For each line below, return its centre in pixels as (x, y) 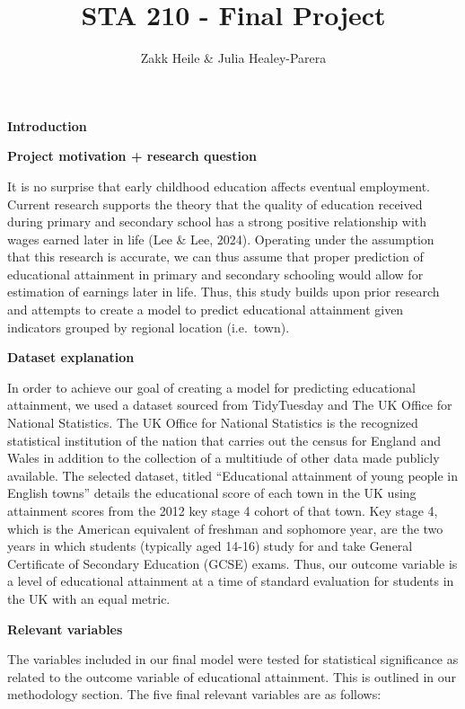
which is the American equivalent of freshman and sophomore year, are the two (225, 528)
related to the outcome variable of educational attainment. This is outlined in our (232, 676)
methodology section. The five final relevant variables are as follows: (194, 694)
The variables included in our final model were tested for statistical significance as (233, 659)
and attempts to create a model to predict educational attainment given (206, 310)
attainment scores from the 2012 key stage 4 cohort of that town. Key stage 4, (223, 510)
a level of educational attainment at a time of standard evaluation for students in (231, 581)
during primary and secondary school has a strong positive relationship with (217, 222)
